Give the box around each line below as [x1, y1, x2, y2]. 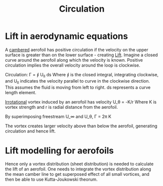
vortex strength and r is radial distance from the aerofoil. [5, 104, 118, 110]
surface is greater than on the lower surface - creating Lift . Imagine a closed [5, 52, 158, 58]
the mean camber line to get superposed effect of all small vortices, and [5, 171, 150, 177]
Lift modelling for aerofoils [5, 145, 114, 156]
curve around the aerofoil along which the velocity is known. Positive [5, 57, 143, 63]
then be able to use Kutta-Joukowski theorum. [5, 176, 98, 183]
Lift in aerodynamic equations [5, 31, 128, 42]
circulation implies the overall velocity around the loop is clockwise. [5, 62, 140, 68]
